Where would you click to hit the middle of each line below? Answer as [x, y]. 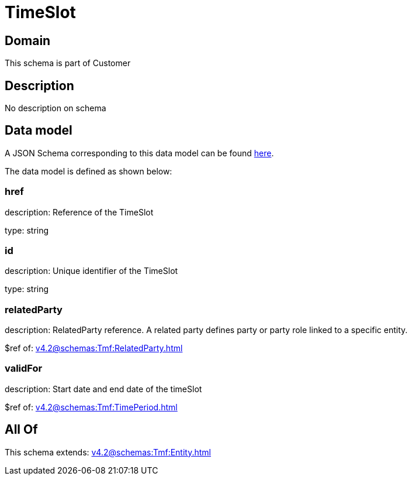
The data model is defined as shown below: [89, 171]
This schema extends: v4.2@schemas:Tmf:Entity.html [108, 452]
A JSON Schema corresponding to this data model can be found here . [139, 153]
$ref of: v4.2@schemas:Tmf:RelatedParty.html [94, 348]
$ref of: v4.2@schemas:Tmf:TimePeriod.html [91, 407]
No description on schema [56, 108]
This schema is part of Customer [68, 63]
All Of [21, 430]
